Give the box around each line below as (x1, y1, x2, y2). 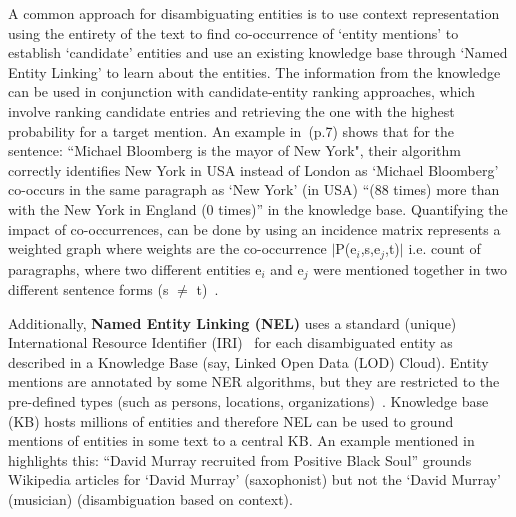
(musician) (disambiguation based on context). (8, 488, 293, 509)
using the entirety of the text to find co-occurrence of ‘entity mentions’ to (8, 22, 459, 43)
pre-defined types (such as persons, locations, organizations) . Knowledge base (8, 391, 489, 411)
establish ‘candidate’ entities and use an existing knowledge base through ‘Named (8, 42, 508, 63)
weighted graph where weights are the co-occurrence (8, 238, 327, 259)
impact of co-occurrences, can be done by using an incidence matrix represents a (8, 218, 501, 239)
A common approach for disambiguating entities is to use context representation (8, 3, 500, 23)
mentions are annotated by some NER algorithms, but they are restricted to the (8, 371, 500, 392)
